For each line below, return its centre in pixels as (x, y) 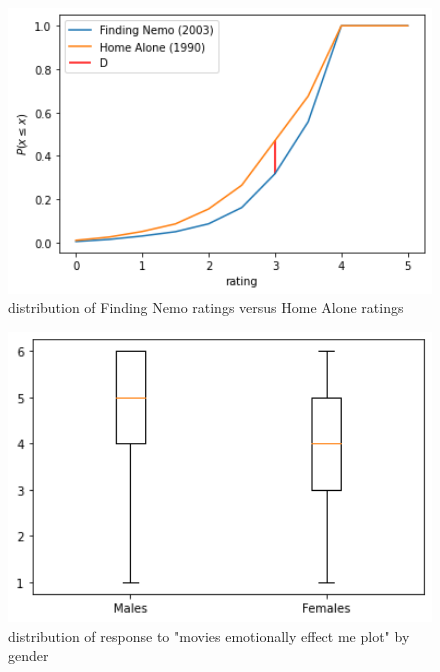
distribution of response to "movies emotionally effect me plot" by (209, 635)
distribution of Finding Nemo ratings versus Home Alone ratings (206, 307)
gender (28, 655)
